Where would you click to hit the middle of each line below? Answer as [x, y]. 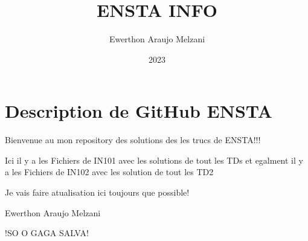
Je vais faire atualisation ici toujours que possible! [97, 192]
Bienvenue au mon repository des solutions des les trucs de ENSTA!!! [133, 140]
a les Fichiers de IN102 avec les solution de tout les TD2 [109, 172]
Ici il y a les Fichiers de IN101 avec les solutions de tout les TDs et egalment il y [154, 160]
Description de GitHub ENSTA [139, 111]
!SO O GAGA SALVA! [47, 233]
